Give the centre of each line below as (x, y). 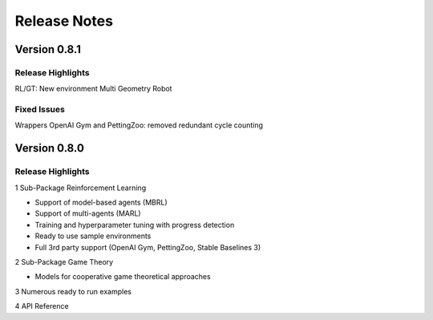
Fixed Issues (40, 110)
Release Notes (64, 21)
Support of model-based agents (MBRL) (101, 202)
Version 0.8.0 (49, 148)
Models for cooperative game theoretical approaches (123, 277)
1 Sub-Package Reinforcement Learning (81, 188)
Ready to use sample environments (93, 236)
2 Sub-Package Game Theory (64, 261)
